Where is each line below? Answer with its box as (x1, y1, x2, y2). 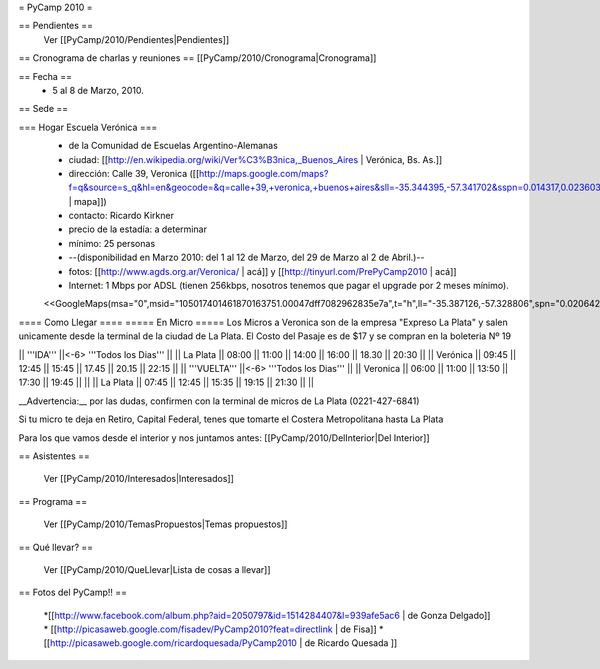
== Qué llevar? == (18, 541, 94, 553)
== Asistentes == (18, 450, 90, 462)
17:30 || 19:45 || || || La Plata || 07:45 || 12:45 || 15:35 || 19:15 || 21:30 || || (18, 376, 315, 389)
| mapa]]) (68, 195, 107, 207)
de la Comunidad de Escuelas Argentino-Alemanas (68, 140, 279, 152)
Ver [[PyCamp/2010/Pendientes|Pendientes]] (43, 33, 230, 45)
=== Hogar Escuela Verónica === (18, 121, 158, 133)
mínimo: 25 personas (68, 237, 156, 249)
